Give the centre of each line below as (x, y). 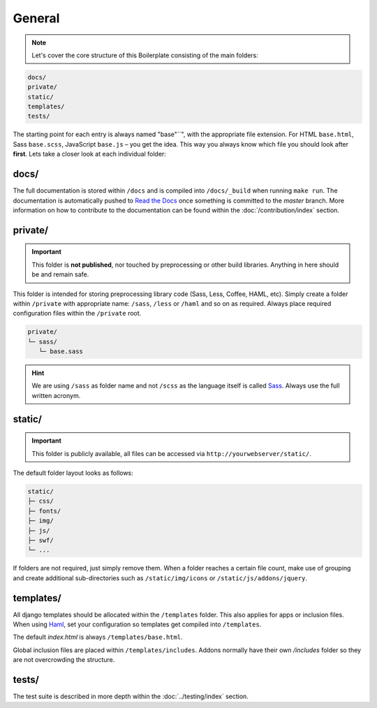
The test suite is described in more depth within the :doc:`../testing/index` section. (131, 696)
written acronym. (56, 395)
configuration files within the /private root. (77, 314)
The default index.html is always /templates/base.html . (98, 637)
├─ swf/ (40, 540)
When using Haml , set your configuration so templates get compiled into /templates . (137, 624)
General (36, 18)
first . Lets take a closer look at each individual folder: (90, 154)
